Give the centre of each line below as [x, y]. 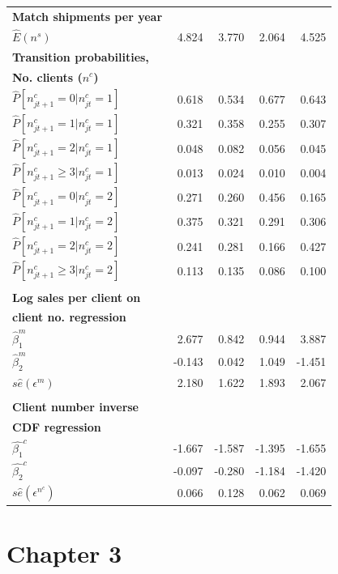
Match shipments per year [88, 16]
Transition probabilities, [81, 56]
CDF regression [57, 426]
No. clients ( [47, 77]
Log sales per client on [77, 297]
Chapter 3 [64, 553]
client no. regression [69, 317]
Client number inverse [76, 406]
